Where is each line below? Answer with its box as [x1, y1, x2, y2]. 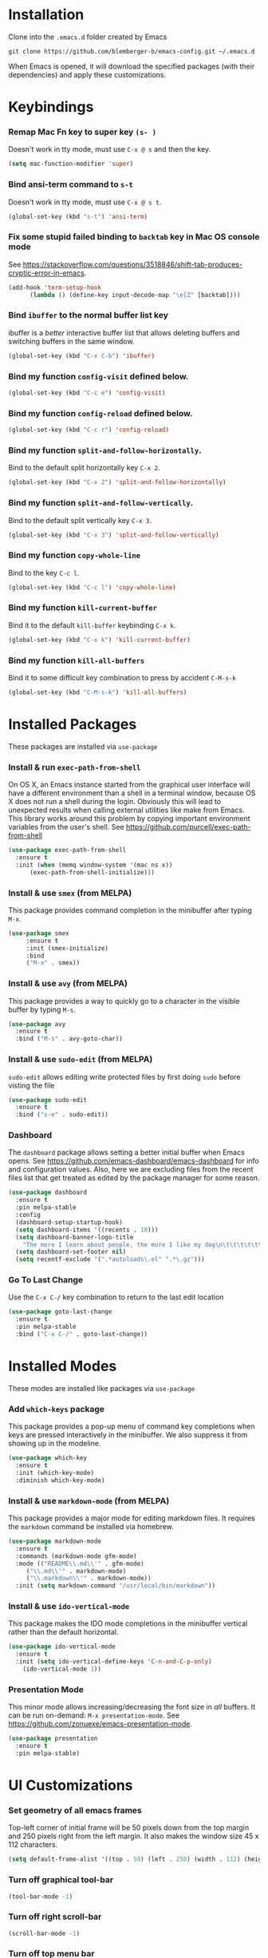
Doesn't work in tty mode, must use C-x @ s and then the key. [8, 145, 211, 154]
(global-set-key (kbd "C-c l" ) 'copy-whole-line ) [8, 583, 177, 592]
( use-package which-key [8, 1454, 88, 1462]
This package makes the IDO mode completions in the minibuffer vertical [8, 1619, 248, 1628]
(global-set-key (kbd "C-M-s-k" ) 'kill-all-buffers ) [8, 688, 187, 696]
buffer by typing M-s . [8, 1005, 76, 1014]
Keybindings [8, 98, 94, 117]
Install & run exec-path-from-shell [8, 761, 141, 772]
